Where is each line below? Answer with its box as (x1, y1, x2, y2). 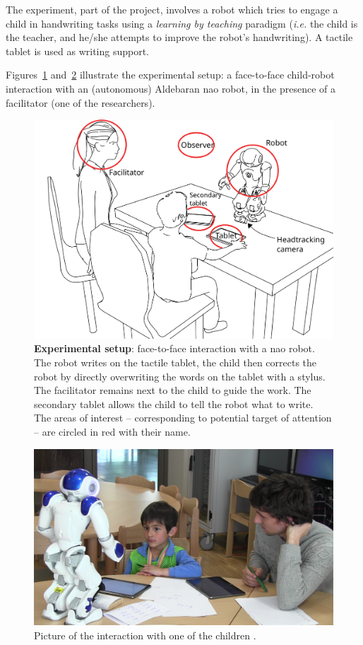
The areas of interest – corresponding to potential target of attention (34, 410, 332, 425)
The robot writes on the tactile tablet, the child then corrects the (34, 354, 317, 369)
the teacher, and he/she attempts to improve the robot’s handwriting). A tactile (6, 30, 353, 45)
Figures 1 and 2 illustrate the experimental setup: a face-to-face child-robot (6, 67, 335, 82)
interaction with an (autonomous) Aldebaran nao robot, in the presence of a (6, 81, 336, 95)
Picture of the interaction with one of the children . (34, 627, 256, 642)
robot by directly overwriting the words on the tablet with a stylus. (34, 368, 326, 383)
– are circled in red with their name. (34, 424, 191, 438)
